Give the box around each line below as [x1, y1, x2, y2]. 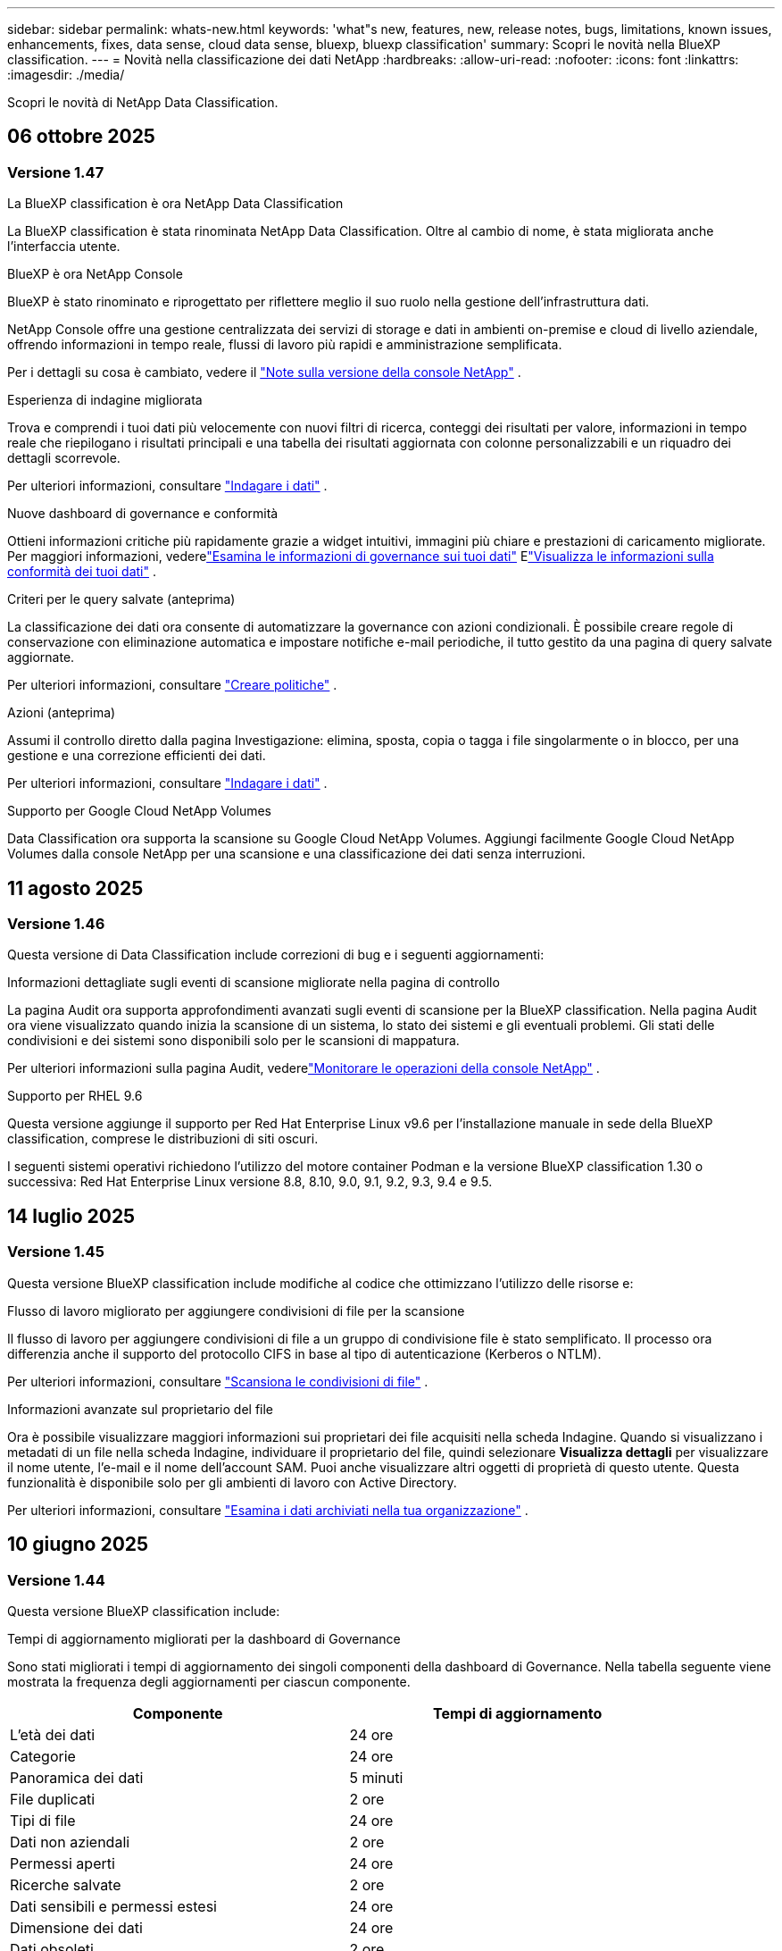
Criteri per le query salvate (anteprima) [7, 591, 236, 607]
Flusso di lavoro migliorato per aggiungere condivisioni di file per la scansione [7, 1302, 465, 1319]
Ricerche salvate [10, 1875, 121, 1894]
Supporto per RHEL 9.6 [7, 1088, 143, 1104]
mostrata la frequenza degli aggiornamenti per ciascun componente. [7, 1673, 411, 1689]
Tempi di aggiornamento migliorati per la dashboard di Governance [7, 1630, 401, 1646]
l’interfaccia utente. [7, 239, 121, 255]
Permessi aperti [10, 1854, 115, 1872]
